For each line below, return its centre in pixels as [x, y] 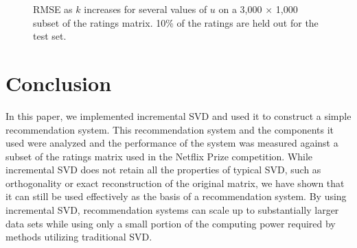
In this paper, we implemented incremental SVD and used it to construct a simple [178, 115]
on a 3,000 [240, 9]
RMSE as [53, 9]
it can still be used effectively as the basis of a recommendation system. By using [176, 196]
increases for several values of [146, 9]
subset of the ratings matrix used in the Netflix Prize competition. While [159, 156]
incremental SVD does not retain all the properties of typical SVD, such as [163, 170]
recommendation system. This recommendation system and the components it [170, 129]
